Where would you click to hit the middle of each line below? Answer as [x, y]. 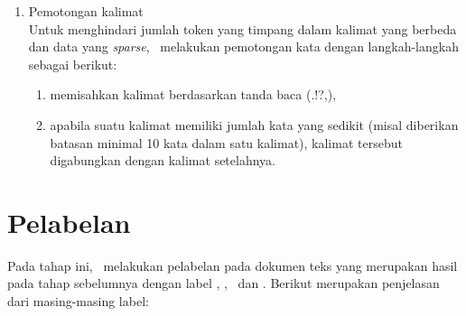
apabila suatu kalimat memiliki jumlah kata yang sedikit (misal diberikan [254, 124]
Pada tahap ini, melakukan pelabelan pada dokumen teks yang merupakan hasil [233, 265]
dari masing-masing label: [78, 301]
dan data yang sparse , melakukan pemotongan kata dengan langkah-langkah [243, 46]
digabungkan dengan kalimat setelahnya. [163, 160]
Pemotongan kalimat [86, 11]
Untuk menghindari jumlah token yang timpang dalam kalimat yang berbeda [242, 28]
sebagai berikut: [73, 64]
